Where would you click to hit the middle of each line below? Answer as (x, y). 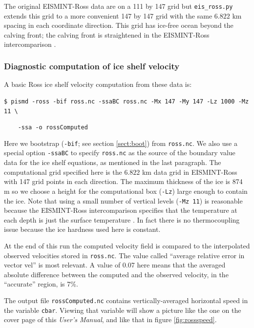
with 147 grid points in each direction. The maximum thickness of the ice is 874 (123, 181)
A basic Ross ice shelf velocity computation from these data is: (98, 84)
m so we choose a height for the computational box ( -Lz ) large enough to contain (126, 191)
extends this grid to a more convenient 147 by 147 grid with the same (108, 15)
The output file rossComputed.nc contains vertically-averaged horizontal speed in (126, 300)
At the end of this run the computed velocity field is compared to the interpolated (127, 246)
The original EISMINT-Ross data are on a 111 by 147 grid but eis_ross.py (118, 6)
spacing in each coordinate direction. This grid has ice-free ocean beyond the (119, 25)
